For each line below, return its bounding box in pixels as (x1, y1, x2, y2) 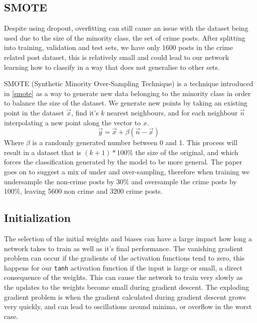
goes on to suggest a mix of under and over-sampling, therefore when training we (4, 166, 250, 176)
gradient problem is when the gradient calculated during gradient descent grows (4, 291, 246, 302)
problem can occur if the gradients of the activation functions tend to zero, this (4, 253, 245, 263)
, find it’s (71, 107, 99, 117)
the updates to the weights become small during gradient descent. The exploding (4, 281, 250, 292)
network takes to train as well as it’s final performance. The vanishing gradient (4, 243, 243, 253)
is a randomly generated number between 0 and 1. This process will (32, 137, 238, 148)
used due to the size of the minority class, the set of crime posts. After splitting (4, 32, 246, 43)
